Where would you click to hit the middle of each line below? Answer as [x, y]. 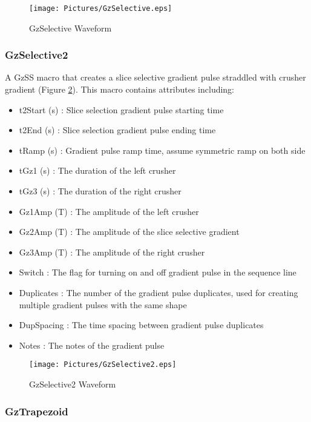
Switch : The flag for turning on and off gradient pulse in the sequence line [158, 272]
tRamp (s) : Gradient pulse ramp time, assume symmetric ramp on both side [162, 150]
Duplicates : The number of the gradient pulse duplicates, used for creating [159, 292]
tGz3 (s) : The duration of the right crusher [100, 191]
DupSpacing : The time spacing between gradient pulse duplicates [141, 325]
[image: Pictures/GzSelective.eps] [101, 8]
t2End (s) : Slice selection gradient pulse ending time [117, 130]
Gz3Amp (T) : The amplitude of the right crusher [112, 252]
